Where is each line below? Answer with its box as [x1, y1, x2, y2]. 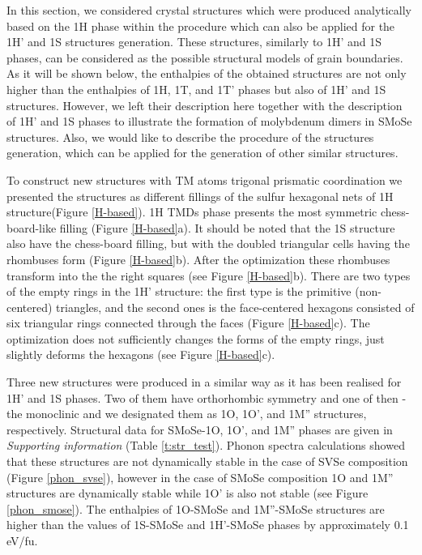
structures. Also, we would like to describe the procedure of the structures [6, 128, 374, 145]
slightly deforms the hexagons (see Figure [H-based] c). [6, 346, 275, 363]
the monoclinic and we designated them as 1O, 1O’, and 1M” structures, [6, 405, 367, 422]
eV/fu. [6, 532, 38, 549]
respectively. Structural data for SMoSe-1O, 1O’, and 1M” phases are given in [6, 421, 393, 438]
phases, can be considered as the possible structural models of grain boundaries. [6, 49, 403, 66]
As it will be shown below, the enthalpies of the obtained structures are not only [6, 65, 407, 82]
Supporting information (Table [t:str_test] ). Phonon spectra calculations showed [6, 437, 405, 454]
